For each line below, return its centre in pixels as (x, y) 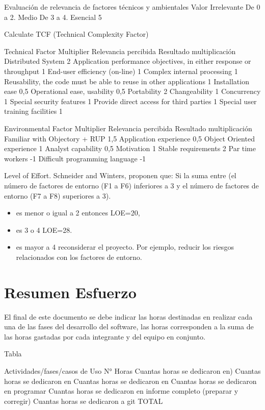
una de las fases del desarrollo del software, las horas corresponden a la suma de (129, 327)
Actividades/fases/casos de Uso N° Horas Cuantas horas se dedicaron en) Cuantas (132, 370)
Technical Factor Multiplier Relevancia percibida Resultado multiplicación (120, 51)
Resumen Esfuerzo (70, 292)
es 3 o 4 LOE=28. (44, 230)
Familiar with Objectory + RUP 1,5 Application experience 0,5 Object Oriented (129, 138)
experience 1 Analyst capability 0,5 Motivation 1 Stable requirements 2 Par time (130, 148)
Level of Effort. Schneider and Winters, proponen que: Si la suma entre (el (120, 175)
